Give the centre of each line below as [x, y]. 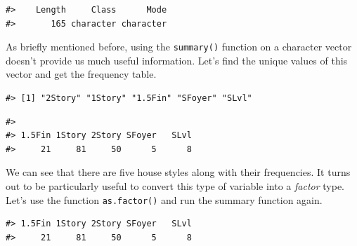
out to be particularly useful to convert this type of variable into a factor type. [175, 186]
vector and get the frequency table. [81, 74]
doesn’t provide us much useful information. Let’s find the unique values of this [177, 60]
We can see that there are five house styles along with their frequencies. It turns [178, 172]
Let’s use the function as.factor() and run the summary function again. [164, 199]
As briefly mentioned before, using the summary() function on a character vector [179, 47]
